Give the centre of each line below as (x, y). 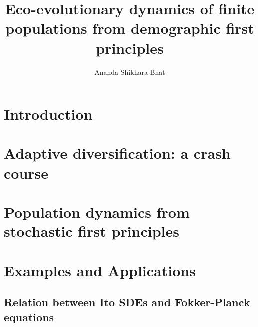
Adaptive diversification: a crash (117, 153)
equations (29, 316)
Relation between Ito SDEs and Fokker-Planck (127, 302)
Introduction (48, 114)
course (26, 172)
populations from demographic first (130, 28)
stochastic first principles (92, 231)
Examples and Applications (100, 270)
